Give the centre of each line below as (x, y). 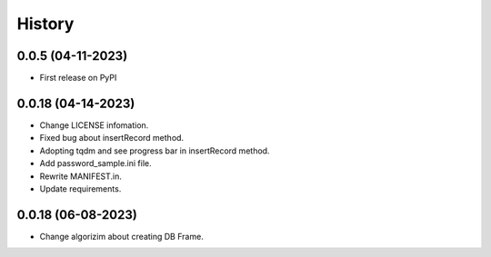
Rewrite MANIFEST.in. (81, 176)
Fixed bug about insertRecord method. (112, 138)
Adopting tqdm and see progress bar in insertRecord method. (155, 151)
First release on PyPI (78, 78)
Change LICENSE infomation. (94, 125)
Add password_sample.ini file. (95, 163)
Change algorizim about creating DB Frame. (121, 236)
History (45, 24)
